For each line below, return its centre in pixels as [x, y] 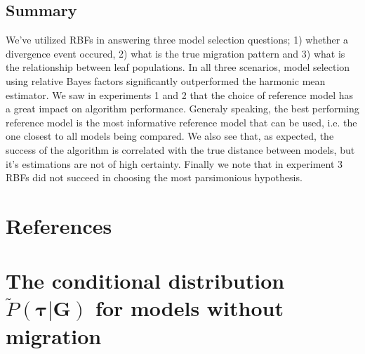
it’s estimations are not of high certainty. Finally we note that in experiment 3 [174, 163]
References [59, 225]
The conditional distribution [145, 281]
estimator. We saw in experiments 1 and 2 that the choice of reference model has [180, 94]
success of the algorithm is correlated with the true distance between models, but [180, 149]
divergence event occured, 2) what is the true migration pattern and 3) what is [175, 53]
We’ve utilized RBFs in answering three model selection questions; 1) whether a [177, 40]
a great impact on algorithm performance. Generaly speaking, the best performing [182, 109]
